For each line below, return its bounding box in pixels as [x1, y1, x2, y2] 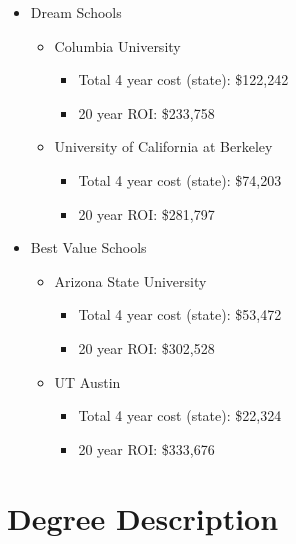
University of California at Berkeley [54, 136, 273, 157]
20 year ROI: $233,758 [78, 102, 215, 123]
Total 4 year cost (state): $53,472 [78, 304, 282, 325]
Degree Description [7, 497, 279, 538]
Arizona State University [54, 270, 207, 291]
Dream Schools [30, 2, 122, 22]
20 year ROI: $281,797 [78, 203, 215, 224]
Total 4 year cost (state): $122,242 [78, 69, 289, 90]
